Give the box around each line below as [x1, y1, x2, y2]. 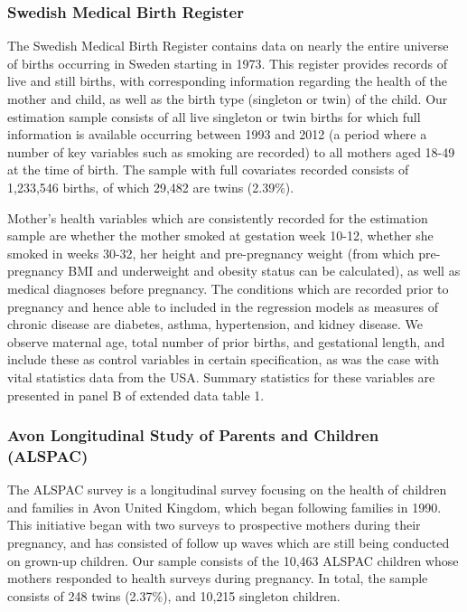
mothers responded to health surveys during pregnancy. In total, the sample [7, 569, 428, 588]
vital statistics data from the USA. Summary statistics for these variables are [7, 367, 435, 386]
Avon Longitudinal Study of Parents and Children [7, 424, 379, 447]
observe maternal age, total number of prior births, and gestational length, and [7, 332, 445, 351]
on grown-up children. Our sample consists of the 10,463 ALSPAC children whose [7, 551, 459, 570]
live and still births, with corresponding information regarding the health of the [7, 71, 448, 90]
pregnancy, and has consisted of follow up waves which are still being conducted [7, 533, 450, 552]
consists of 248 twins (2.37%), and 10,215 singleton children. [7, 586, 341, 605]
